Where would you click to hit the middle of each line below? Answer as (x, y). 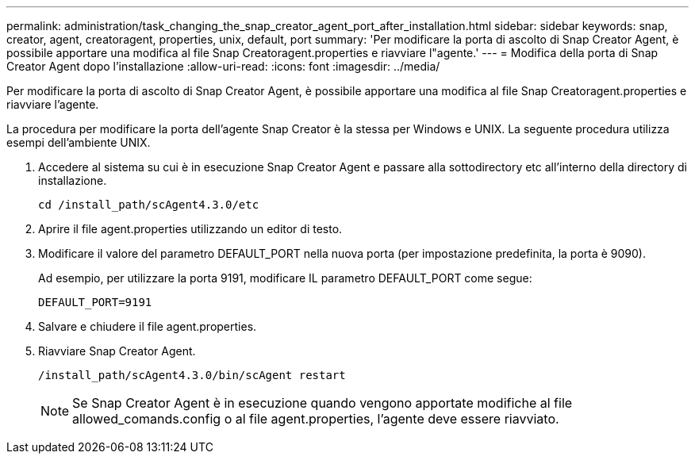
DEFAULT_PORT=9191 (95, 302)
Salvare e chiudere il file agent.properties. (148, 326)
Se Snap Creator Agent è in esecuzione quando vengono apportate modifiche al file (323, 403)
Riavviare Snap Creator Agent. (117, 351)
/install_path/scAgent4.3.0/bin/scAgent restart (192, 375)
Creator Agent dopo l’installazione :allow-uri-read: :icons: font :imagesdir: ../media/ (223, 66)
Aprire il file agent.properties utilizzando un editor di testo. (190, 229)
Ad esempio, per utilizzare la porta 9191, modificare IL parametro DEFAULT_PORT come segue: (285, 278)
